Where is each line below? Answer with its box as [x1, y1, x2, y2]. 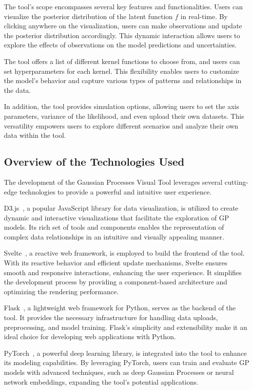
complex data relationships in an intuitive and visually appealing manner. [4, 231, 224, 241]
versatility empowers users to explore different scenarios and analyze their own [4, 120, 238, 130]
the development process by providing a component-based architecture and [4, 277, 228, 287]
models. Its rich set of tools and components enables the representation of [4, 222, 224, 232]
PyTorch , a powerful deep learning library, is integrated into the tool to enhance [4, 347, 247, 358]
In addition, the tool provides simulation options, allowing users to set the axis [4, 101, 239, 111]
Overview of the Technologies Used [4, 154, 185, 169]
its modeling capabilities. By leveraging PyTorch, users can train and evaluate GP [4, 357, 250, 368]
